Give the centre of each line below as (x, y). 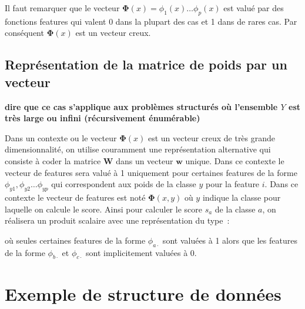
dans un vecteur (145, 160)
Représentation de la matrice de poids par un (146, 64)
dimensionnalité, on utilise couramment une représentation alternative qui (138, 149)
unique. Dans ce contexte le (235, 160)
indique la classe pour (242, 197)
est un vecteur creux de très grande (212, 137)
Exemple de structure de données (143, 293)
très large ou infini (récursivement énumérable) (103, 118)
